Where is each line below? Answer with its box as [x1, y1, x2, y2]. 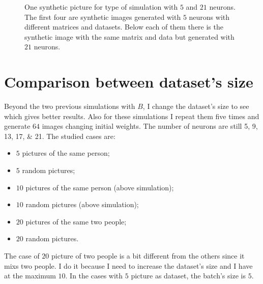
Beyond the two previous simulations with [4, 101, 135, 111]
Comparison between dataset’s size [4, 71, 253, 92]
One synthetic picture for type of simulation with [24, 2, 178, 12]
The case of [4, 250, 40, 261]
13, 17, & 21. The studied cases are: [4, 130, 115, 141]
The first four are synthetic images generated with [24, 11, 181, 22]
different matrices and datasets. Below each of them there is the [24, 21, 223, 32]
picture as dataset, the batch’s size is [131, 270, 246, 281]
